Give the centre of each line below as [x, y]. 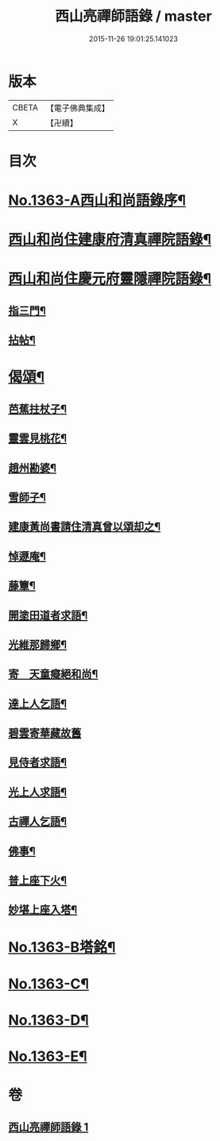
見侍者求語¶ [38, 763]
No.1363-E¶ [48, 1056]
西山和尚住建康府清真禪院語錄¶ [110, 240]
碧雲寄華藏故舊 [45, 733]
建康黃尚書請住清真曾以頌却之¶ [85, 527]
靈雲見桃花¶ [38, 439]
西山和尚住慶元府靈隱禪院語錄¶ [110, 279]
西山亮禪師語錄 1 [48, 1127]
